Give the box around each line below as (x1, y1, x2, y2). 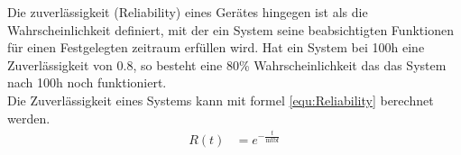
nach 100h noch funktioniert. (7, 73, 167, 92)
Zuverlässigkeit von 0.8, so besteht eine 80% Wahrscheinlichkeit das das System (7, 55, 447, 74)
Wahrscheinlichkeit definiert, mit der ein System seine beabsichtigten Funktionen (7, 20, 454, 39)
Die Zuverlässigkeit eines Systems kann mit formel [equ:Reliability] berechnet (7, 90, 434, 109)
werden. (7, 108, 51, 127)
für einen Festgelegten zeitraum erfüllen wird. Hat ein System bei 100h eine (7, 38, 425, 57)
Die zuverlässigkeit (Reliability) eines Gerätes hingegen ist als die (7, 3, 368, 21)
